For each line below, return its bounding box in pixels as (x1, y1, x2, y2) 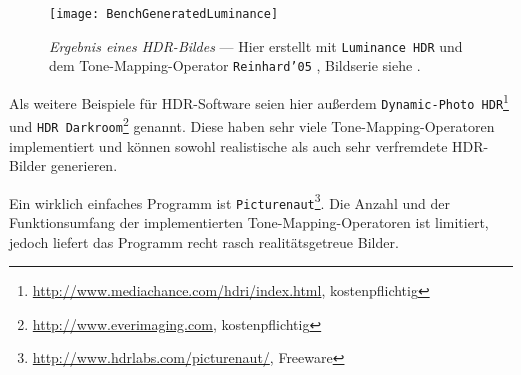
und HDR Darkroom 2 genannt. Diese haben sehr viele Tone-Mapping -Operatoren (9, 113, 495, 136)
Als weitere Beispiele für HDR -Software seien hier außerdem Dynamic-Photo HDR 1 (9, 89, 509, 113)
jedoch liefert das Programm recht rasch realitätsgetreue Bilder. (9, 231, 399, 252)
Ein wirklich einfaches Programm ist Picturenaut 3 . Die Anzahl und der (9, 189, 450, 213)
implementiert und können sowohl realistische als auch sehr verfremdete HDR (9, 135, 484, 156)
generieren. (50, 155, 118, 176)
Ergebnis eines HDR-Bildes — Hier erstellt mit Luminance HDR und (49, 35, 463, 56)
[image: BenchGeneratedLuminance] (49, 7, 279, 21)
